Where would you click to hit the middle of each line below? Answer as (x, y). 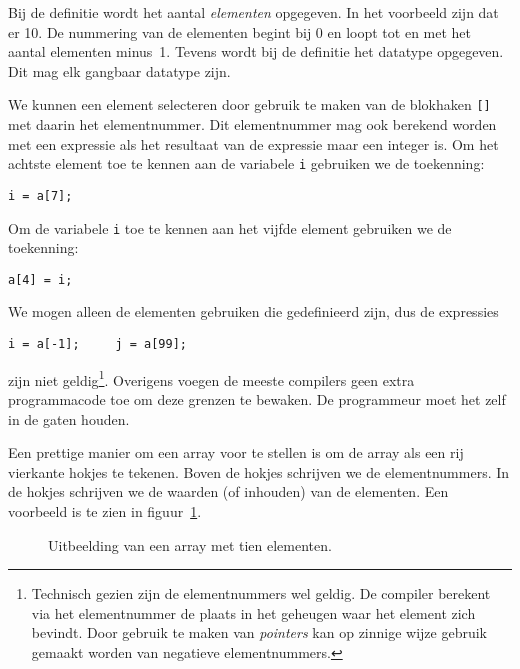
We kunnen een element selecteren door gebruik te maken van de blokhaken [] (249, 104)
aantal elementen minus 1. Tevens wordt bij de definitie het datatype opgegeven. (256, 51)
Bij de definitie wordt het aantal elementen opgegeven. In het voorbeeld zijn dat (253, 12)
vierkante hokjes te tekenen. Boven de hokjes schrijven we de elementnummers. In (259, 471)
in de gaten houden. (69, 418)
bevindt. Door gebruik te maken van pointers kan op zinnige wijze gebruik (259, 632)
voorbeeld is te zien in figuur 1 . (105, 510)
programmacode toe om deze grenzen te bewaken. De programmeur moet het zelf (257, 398)
